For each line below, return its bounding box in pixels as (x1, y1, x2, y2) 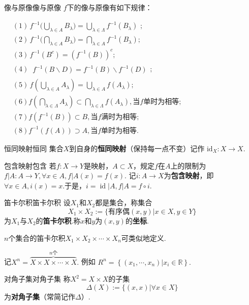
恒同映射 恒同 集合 (4, 143, 64, 153)
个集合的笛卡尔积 (8, 232, 66, 243)
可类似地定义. (121, 232, 166, 243)
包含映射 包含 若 (4, 160, 56, 171)
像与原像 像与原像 (4, 2, 61, 12)
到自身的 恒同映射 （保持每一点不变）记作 (69, 143, 205, 153)
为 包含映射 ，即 (164, 170, 214, 181)
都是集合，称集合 (95, 197, 152, 208)
